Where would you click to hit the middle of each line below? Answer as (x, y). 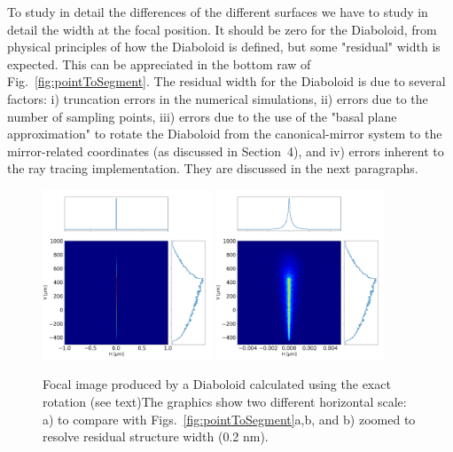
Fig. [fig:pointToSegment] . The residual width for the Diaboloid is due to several (226, 81)
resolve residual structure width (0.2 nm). (156, 436)
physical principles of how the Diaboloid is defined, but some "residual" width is (224, 47)
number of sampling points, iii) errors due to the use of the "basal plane (202, 116)
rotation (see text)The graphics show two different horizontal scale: (225, 401)
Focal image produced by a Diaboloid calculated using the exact (217, 384)
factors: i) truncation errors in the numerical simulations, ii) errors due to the (218, 98)
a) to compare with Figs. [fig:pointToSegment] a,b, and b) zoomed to (229, 419)
